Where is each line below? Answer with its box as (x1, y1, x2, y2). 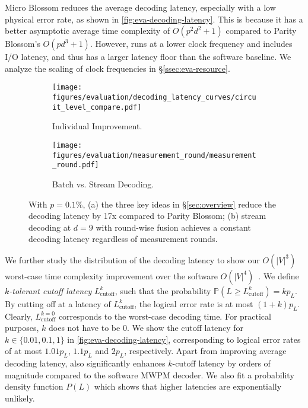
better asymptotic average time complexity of (5, 24, 170, 37)
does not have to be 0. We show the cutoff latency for (49, 321, 243, 334)
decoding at (28, 221, 71, 233)
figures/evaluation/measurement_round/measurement (52, 151, 256, 160)
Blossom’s (5, 37, 40, 50)
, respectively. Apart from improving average (124, 345, 287, 357)
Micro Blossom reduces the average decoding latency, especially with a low (5, 1, 276, 13)
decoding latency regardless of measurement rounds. (28, 232, 218, 245)
